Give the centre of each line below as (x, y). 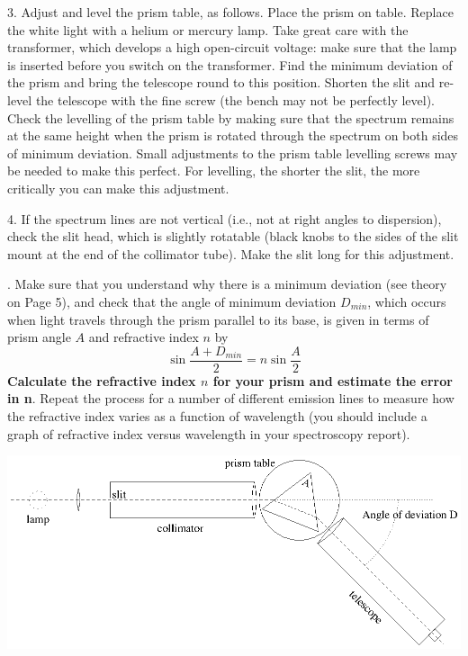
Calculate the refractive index (102, 380)
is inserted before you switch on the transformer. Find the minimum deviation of (230, 64)
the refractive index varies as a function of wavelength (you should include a (217, 415)
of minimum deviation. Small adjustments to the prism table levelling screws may (233, 153)
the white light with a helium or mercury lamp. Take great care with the (208, 29)
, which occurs (407, 301)
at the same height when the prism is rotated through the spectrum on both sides (233, 135)
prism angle (39, 337)
